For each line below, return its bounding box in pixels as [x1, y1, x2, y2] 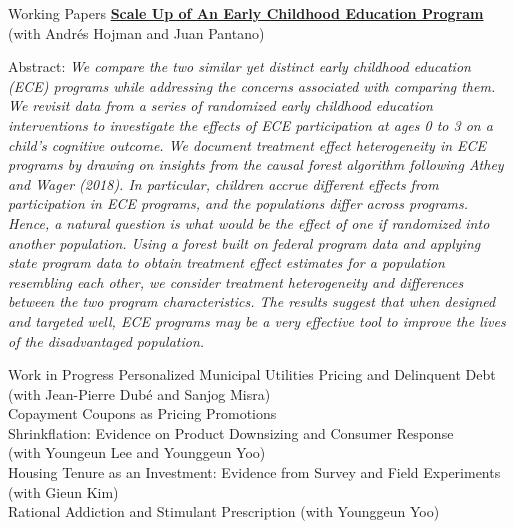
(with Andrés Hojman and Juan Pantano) [8, 22, 265, 43]
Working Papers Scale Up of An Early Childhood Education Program [8, 3, 484, 23]
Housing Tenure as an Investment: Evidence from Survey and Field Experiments [8, 462, 501, 483]
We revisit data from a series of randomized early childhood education [8, 95, 433, 116]
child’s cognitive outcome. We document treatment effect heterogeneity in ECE [8, 134, 487, 155]
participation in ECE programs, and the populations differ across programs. [8, 193, 469, 214]
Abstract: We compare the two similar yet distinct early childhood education [8, 56, 471, 77]
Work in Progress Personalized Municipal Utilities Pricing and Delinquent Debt [8, 364, 496, 385]
